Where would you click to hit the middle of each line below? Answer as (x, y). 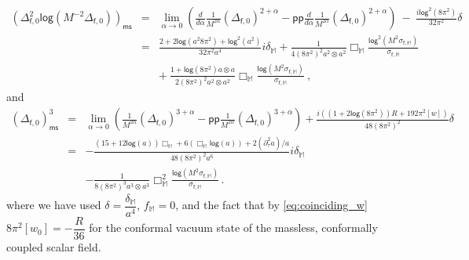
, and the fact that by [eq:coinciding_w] (271, 204)
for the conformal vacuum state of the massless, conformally (233, 227)
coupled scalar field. (54, 246)
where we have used (54, 204)
